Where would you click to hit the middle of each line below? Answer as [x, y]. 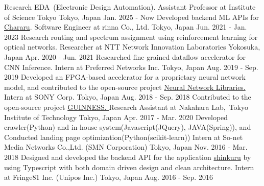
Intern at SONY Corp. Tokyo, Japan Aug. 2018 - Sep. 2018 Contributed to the [128, 97]
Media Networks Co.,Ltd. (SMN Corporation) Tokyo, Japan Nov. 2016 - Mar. [126, 147]
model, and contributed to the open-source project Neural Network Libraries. [125, 87]
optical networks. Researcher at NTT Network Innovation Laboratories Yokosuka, [132, 47]
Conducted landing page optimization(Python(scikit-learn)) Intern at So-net [124, 137]
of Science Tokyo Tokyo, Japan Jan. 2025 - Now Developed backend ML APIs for [131, 17]
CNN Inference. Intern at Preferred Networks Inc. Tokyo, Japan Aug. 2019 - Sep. [131, 67]
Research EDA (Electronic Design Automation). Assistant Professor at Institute [130, 7]
